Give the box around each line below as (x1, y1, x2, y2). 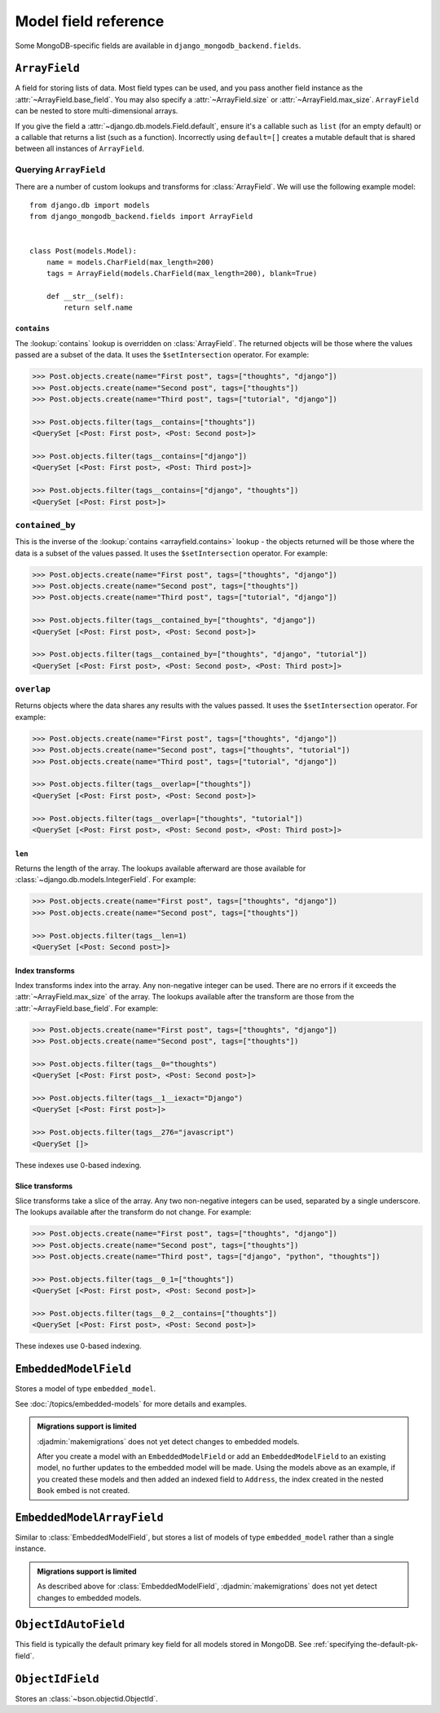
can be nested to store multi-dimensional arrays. (15, 106, 178, 116)
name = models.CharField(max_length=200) (46, 257, 215, 266)
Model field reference (15, 12, 165, 30)
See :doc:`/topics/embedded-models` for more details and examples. (15, 1399, 248, 1408)
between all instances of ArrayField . (15, 143, 145, 154)
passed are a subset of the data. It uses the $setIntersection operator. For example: (15, 350, 310, 360)
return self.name (64, 303, 134, 313)
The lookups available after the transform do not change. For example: (15, 1207, 252, 1217)
